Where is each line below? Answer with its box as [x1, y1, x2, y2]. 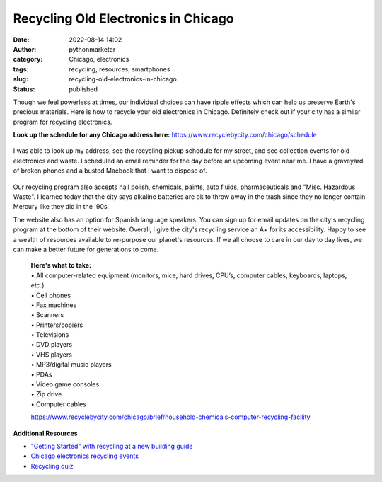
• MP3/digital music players [30, 360, 112, 369]
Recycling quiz [30, 461, 74, 470]
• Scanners [30, 311, 64, 319]
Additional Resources [13, 429, 78, 437]
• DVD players [30, 340, 73, 349]
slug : [13, 75, 28, 84]
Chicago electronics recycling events [30, 452, 139, 460]
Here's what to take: [30, 261, 92, 270]
